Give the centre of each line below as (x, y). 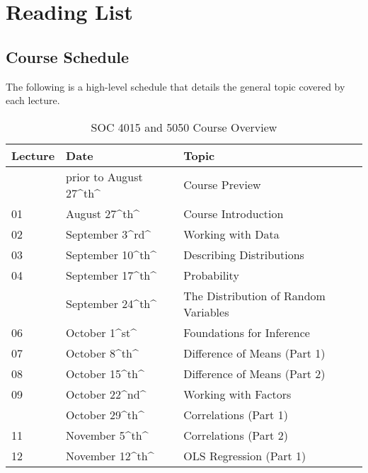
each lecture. (33, 100)
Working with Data (231, 234)
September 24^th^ (111, 304)
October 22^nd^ (106, 394)
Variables (206, 312)
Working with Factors (237, 394)
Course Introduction (234, 213)
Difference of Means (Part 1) (254, 353)
